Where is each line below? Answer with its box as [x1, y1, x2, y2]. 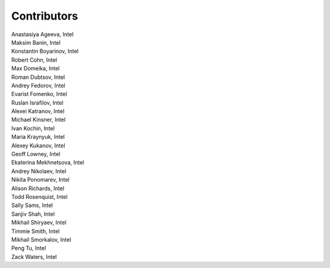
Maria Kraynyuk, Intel [11, 133, 65, 141]
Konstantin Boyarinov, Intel [11, 48, 79, 55]
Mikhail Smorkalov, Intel [11, 236, 71, 243]
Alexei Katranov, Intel [11, 108, 65, 115]
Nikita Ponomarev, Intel [11, 176, 70, 184]
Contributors [11, 9, 79, 23]
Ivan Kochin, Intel [11, 124, 55, 132]
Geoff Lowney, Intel [11, 151, 61, 158]
